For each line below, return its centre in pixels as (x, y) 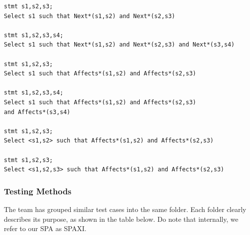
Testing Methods (38, 191)
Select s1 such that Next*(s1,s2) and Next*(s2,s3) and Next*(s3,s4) (119, 45)
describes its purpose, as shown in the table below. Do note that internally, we (121, 219)
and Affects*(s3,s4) (37, 112)
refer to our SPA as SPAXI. (45, 228)
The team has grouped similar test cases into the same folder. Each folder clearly (125, 209)
